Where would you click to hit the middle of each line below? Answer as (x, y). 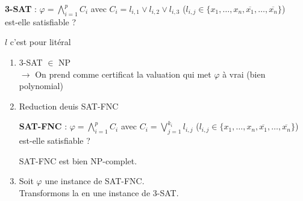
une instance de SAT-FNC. (95, 181)
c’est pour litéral (40, 42)
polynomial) (41, 86)
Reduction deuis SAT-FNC (69, 106)
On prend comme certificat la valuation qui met (123, 74)
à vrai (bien (244, 74)
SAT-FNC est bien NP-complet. (78, 160)
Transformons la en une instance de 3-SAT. (99, 192)
